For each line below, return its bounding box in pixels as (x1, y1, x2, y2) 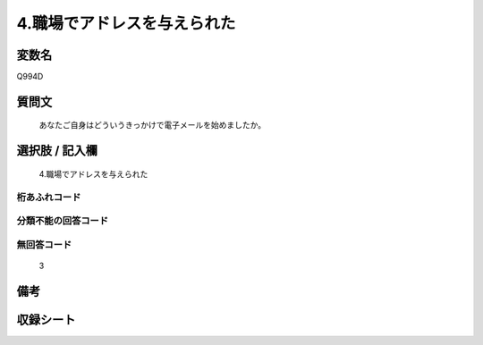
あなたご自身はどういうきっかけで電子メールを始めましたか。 (38, 120, 267, 130)
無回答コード (16, 238, 72, 250)
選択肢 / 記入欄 (16, 143, 98, 158)
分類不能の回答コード (16, 215, 109, 227)
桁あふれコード (16, 190, 81, 203)
